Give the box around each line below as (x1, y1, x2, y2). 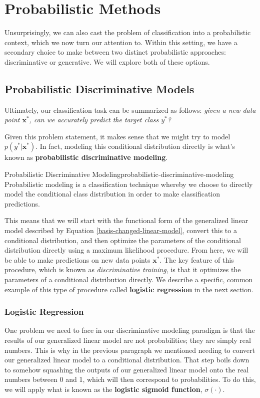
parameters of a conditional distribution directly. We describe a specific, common (4, 274, 253, 285)
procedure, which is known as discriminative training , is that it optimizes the (4, 264, 241, 275)
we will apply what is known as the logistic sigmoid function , (4, 383, 202, 394)
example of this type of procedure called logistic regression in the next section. (4, 284, 253, 294)
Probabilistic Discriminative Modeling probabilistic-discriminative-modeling (4, 169, 234, 179)
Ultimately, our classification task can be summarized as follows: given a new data (4, 104, 256, 115)
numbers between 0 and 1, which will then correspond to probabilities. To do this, (4, 374, 256, 384)
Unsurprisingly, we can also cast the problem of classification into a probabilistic (4, 27, 251, 38)
